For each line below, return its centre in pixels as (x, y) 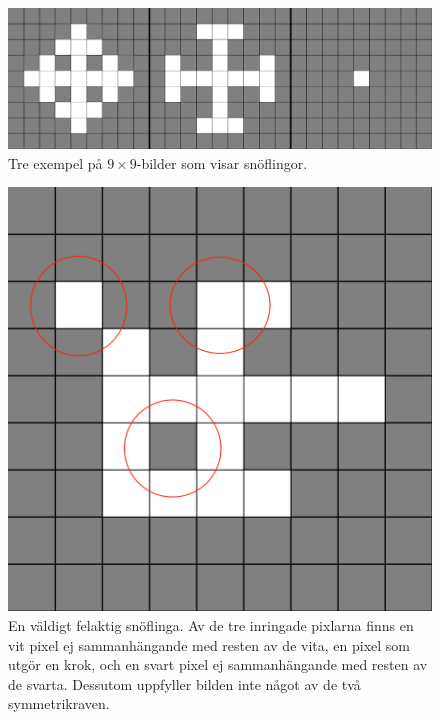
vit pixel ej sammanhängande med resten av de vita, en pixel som (209, 644)
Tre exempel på (55, 162)
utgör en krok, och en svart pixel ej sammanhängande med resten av (218, 664)
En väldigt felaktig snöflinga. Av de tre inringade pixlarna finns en (211, 624)
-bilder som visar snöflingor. (222, 162)
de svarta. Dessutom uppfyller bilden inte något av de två (184, 683)
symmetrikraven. (59, 703)
